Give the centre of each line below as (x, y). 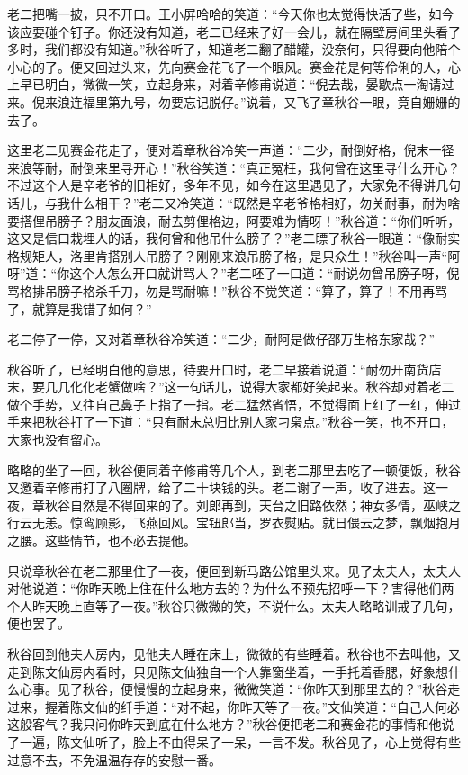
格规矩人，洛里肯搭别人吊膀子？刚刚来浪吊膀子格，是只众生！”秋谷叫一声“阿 (234, 255)
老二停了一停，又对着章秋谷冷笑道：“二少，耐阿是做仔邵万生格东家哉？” (221, 339)
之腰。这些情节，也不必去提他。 (102, 541)
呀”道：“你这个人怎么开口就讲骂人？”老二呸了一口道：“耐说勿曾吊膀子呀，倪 (234, 273)
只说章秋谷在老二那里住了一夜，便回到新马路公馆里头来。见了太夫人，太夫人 (234, 570)
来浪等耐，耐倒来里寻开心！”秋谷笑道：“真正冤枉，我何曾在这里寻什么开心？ (234, 167)
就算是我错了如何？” (92, 308)
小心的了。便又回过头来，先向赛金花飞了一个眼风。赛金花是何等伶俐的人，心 (234, 66)
